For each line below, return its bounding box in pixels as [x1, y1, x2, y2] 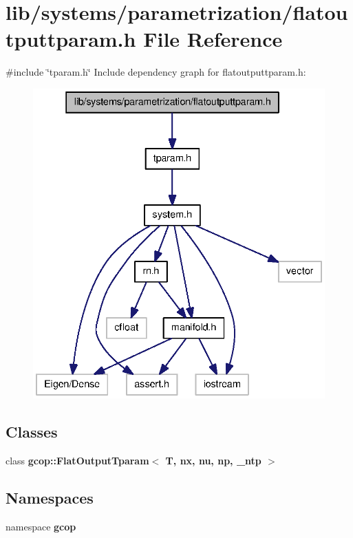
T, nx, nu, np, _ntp [165, 453, 261, 468]
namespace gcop [6, 519, 76, 533]
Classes [6, 421, 58, 442]
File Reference [143, 25, 283, 53]
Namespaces [6, 487, 94, 508]
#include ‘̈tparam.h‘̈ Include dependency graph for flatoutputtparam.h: [6, 65, 306, 79]
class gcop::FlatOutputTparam [6, 453, 149, 468]
